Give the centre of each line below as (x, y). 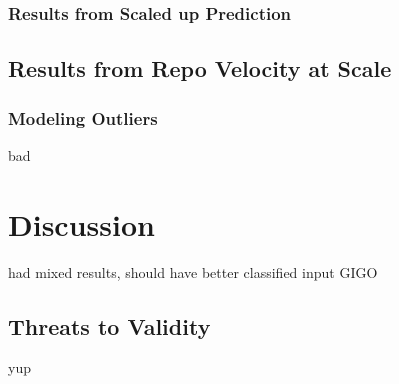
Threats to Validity (109, 325)
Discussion (81, 223)
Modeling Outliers (83, 117)
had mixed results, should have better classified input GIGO (193, 271)
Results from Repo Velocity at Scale (200, 68)
